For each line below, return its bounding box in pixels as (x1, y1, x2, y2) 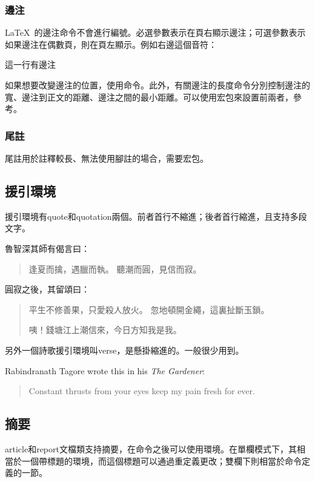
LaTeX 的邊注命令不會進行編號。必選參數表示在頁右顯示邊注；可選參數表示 (5, 26, 306, 39)
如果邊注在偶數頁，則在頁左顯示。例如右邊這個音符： (5, 38, 217, 50)
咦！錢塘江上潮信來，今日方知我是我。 (28, 323, 182, 336)
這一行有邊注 (5, 58, 56, 71)
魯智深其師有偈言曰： (5, 242, 90, 254)
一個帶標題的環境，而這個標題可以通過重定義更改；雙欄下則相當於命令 (21, 454, 302, 467)
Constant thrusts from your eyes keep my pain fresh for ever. (28, 385, 255, 397)
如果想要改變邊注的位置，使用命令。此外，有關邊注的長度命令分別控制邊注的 (5, 79, 310, 91)
